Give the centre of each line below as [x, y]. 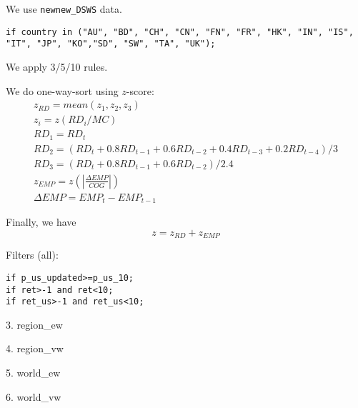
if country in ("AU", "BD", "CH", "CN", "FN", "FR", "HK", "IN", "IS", [180, 32]
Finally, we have [41, 222]
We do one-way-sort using [62, 90]
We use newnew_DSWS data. [64, 9]
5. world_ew [33, 373]
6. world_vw [34, 396]
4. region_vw [35, 348]
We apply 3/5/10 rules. [57, 66]
